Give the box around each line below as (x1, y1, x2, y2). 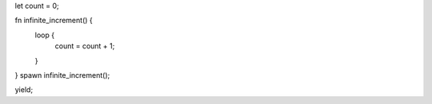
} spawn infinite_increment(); (14, 70, 110, 79)
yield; (14, 85, 34, 94)
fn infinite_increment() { (14, 16, 94, 25)
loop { (34, 30, 55, 40)
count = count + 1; (54, 41, 115, 51)
